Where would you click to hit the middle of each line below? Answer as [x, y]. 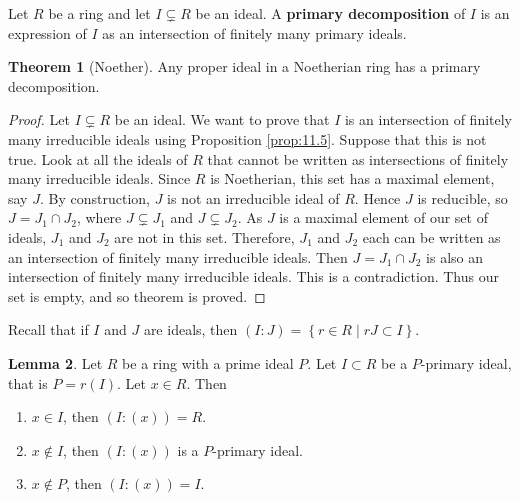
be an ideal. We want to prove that [222, 119]
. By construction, [94, 197]
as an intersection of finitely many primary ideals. [254, 32]
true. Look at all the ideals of [98, 158]
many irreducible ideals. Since [99, 178]
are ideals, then [190, 329]
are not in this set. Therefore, [204, 236]
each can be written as [431, 236]
